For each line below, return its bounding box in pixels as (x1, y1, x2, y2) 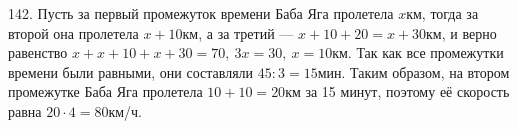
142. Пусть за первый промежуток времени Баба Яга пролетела (8, 3, 394, 23)
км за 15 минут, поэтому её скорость (285, 81, 510, 102)
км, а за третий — (182, 22, 294, 43)
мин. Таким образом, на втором (317, 61, 510, 82)
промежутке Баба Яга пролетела (8, 81, 203, 102)
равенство (8, 42, 68, 63)
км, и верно (426, 22, 497, 43)
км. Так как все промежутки (332, 42, 504, 63)
